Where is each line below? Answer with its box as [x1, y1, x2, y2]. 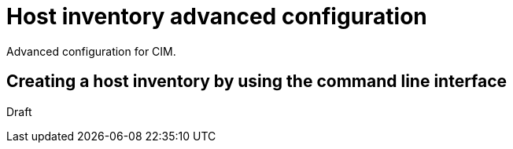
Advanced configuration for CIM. [6, 44, 176, 58]
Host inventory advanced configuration [6, 3, 427, 30]
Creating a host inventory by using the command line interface [6, 71, 507, 92]
